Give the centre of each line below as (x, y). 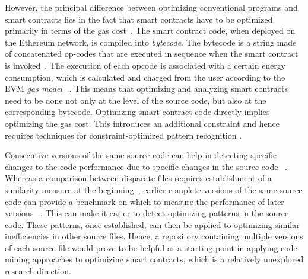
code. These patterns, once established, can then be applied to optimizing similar (152, 224)
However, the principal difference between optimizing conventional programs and (151, 7)
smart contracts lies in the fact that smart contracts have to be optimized (139, 19)
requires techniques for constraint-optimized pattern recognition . (123, 135)
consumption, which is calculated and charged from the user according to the (145, 77)
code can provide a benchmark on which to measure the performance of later (145, 201)
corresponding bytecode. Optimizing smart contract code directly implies (137, 112)
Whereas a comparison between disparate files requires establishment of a (138, 178)
